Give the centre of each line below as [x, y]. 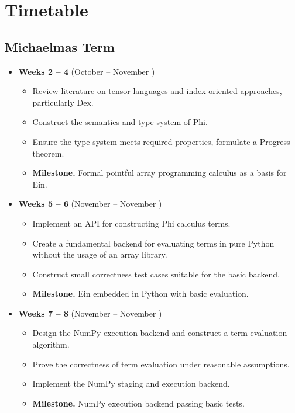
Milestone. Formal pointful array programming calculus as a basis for [159, 173]
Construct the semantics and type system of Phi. [120, 122]
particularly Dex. [63, 102]
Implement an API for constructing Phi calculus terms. [131, 223]
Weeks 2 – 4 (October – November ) [87, 71]
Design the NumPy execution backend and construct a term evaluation [160, 333]
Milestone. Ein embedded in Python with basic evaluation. [140, 294]
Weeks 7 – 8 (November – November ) [90, 313]
